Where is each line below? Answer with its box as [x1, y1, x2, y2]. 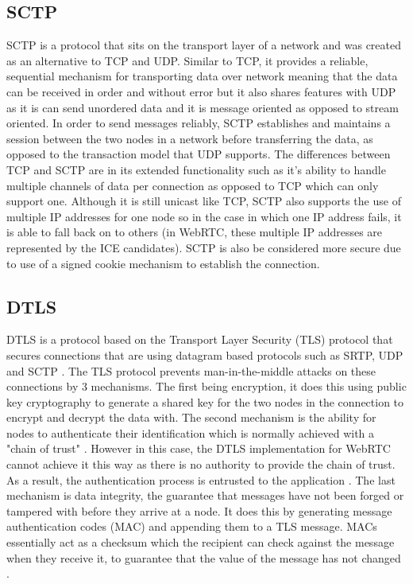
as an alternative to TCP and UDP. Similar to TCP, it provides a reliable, [6, 52, 369, 68]
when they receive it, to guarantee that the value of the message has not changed [6, 549, 401, 566]
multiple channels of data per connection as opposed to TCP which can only [6, 177, 379, 193]
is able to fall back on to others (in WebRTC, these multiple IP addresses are [6, 224, 383, 240]
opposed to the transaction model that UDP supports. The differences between [6, 146, 391, 162]
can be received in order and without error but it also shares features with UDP [6, 83, 396, 99]
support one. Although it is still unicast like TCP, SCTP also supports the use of [6, 193, 401, 209]
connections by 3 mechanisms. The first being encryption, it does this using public [6, 378, 407, 395]
